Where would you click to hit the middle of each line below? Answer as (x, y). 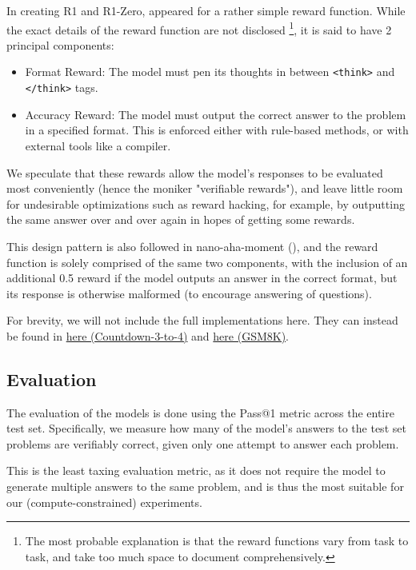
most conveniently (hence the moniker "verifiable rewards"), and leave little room (205, 188)
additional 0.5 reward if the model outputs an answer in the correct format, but (202, 278)
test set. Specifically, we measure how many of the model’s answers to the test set (206, 428)
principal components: (60, 44)
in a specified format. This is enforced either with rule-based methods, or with (217, 130)
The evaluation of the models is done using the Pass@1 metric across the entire (200, 412)
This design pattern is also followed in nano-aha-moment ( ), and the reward (192, 246)
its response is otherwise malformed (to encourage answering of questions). (189, 293)
